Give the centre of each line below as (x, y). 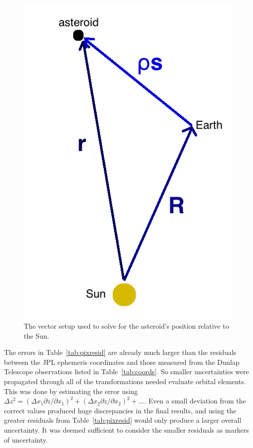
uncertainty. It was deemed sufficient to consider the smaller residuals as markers (126, 430)
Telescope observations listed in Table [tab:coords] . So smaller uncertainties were (126, 372)
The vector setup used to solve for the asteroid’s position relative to (126, 326)
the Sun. (37, 335)
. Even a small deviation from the (195, 401)
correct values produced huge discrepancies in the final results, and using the (120, 410)
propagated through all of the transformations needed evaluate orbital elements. (125, 381)
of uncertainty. (26, 439)
